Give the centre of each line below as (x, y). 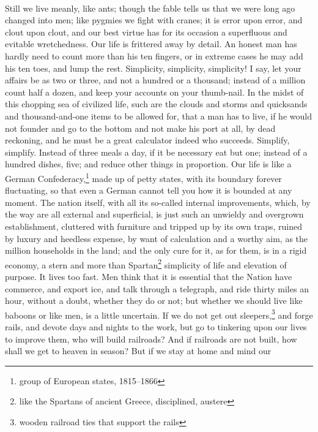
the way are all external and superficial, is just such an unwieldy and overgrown (154, 214)
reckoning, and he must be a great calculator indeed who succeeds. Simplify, (147, 140)
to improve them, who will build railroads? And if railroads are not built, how (151, 339)
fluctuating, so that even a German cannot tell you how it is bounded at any (149, 190)
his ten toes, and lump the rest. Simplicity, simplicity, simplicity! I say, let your (153, 68)
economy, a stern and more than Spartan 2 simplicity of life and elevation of (146, 263)
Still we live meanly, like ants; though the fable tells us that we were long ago (150, 8)
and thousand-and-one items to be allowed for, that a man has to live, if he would (158, 116)
